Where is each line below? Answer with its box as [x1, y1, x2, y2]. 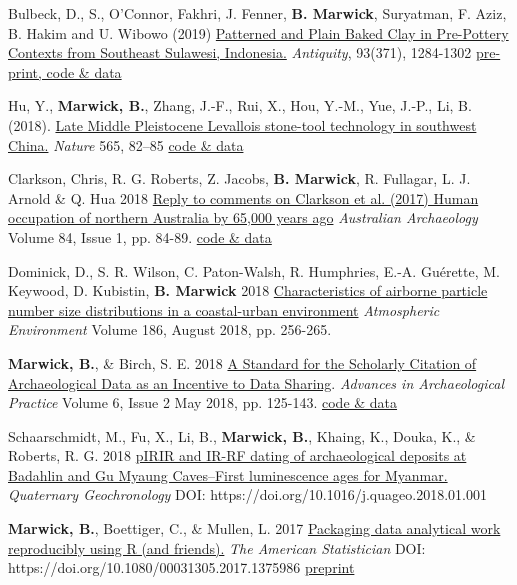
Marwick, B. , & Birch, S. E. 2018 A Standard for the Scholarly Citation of [8, 352, 477, 373]
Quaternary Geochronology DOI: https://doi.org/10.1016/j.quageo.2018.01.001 [8, 484, 487, 505]
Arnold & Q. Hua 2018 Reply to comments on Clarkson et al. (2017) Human [8, 187, 479, 208]
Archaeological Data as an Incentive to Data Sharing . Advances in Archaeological [8, 372, 505, 393]
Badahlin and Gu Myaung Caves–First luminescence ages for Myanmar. [8, 464, 448, 485]
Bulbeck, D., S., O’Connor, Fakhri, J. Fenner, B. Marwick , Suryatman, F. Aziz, [8, 3, 507, 23]
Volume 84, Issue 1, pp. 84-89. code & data [8, 226, 272, 247]
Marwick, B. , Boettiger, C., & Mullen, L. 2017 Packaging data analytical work [8, 518, 501, 539]
